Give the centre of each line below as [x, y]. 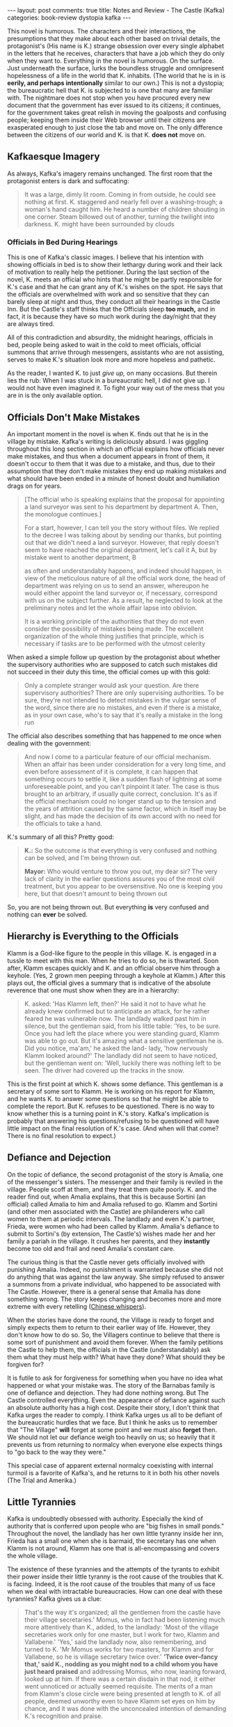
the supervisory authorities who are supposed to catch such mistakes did [112, 664]
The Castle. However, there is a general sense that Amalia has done [104, 1291]
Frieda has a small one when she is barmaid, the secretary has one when [112, 1541]
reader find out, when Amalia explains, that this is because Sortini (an [107, 1197]
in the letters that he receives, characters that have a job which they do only [116, 53]
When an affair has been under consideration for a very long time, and [125, 764]
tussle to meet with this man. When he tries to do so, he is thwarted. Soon [113, 960]
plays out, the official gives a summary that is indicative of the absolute [109, 983]
